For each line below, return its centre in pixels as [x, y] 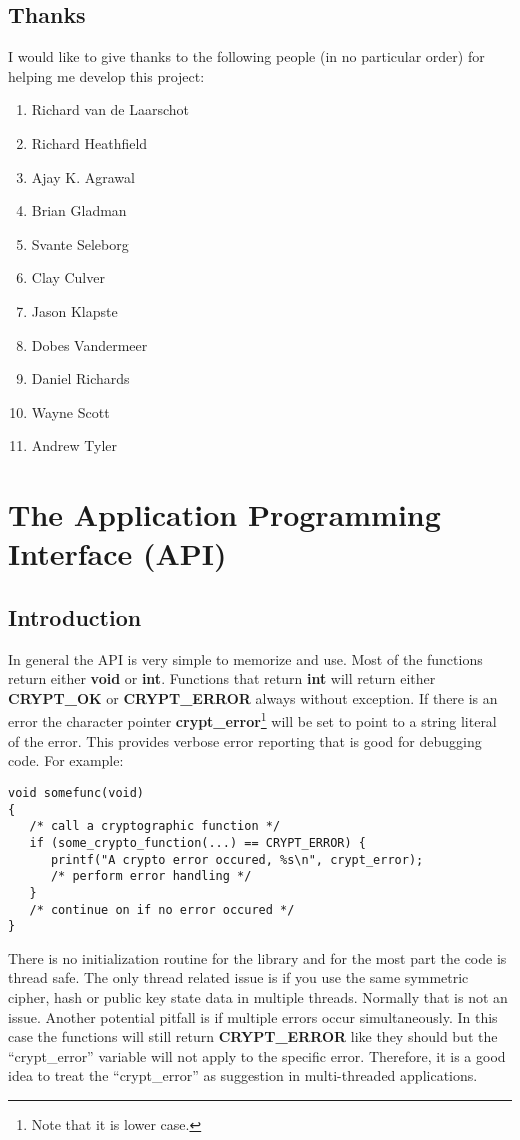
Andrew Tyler [74, 445]
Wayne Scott [70, 411]
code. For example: [66, 760]
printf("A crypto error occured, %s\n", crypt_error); [237, 859]
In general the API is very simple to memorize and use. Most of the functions [245, 658]
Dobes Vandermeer [89, 344]
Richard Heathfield [89, 142]
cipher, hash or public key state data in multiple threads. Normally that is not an [258, 997]
